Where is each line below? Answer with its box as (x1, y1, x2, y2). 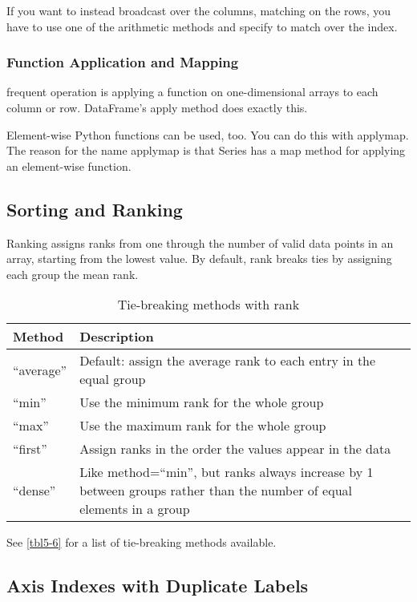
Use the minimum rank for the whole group (79, 393, 324, 412)
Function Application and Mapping (6, 52, 239, 72)
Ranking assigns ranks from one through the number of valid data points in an (6, 234, 394, 251)
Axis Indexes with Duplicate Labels (6, 573, 309, 598)
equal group (79, 370, 146, 389)
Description (79, 327, 154, 346)
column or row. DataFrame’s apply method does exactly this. (6, 99, 308, 115)
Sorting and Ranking (6, 196, 183, 221)
